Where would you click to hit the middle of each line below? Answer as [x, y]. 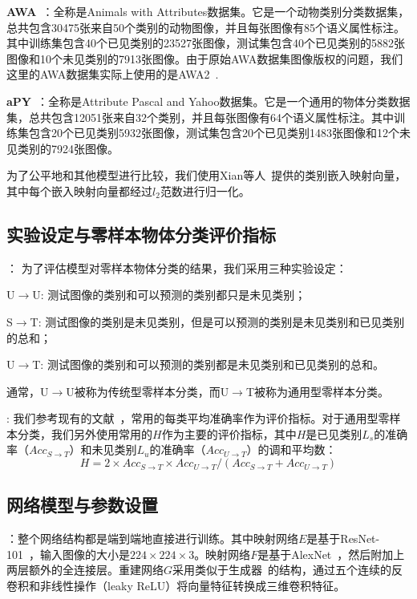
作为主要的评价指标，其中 [229, 433]
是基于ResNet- [343, 538]
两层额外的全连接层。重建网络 [85, 570]
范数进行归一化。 [205, 190]
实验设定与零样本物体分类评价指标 [141, 234]
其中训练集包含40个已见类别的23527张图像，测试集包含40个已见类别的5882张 [206, 43]
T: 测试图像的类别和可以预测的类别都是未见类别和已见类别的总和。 [208, 364]
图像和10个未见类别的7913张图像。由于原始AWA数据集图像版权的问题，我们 [205, 58]
